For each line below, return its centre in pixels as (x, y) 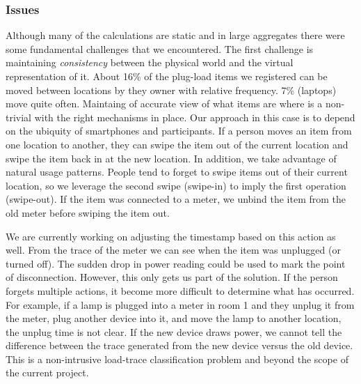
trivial (19, 117)
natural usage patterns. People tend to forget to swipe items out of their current (177, 172)
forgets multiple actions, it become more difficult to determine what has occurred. (180, 290)
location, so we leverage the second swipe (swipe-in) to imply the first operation (176, 185)
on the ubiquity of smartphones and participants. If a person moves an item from (179, 131)
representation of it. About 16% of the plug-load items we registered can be (167, 76)
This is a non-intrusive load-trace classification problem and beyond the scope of (177, 359)
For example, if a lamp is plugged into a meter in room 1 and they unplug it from (180, 304)
